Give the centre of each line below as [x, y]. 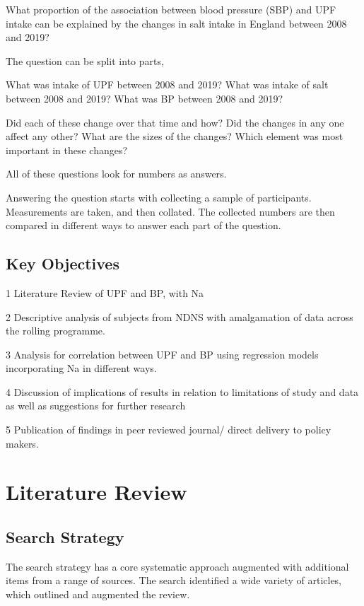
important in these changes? [67, 150]
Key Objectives [63, 263]
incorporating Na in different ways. [81, 368]
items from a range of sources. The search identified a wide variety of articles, [174, 580]
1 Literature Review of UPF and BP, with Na [105, 292]
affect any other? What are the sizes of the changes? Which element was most [175, 136]
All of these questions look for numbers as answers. [116, 174]
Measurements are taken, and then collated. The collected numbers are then [170, 211]
